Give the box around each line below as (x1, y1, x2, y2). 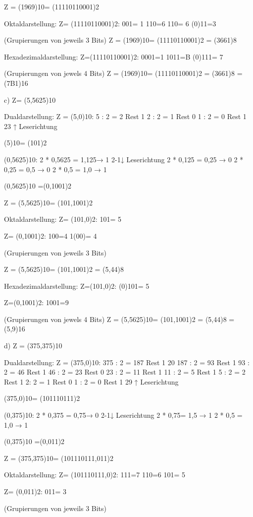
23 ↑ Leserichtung (4, 121, 57, 131)
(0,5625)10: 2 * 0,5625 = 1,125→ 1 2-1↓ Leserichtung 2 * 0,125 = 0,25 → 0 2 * (4, 154, 244, 164)
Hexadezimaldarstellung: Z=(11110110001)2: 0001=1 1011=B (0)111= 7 (4, 51, 223, 62)
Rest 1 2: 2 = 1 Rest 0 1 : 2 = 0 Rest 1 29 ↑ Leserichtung (4, 376, 179, 387)
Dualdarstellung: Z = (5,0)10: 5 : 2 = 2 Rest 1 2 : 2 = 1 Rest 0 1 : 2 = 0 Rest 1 (4, 111, 247, 122)
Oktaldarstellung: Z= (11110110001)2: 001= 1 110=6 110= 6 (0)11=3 (4, 18, 216, 28)
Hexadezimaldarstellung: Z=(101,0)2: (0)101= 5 (4, 280, 150, 291)
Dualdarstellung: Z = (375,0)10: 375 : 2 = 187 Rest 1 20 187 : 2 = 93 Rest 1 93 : (4, 357, 250, 367)
